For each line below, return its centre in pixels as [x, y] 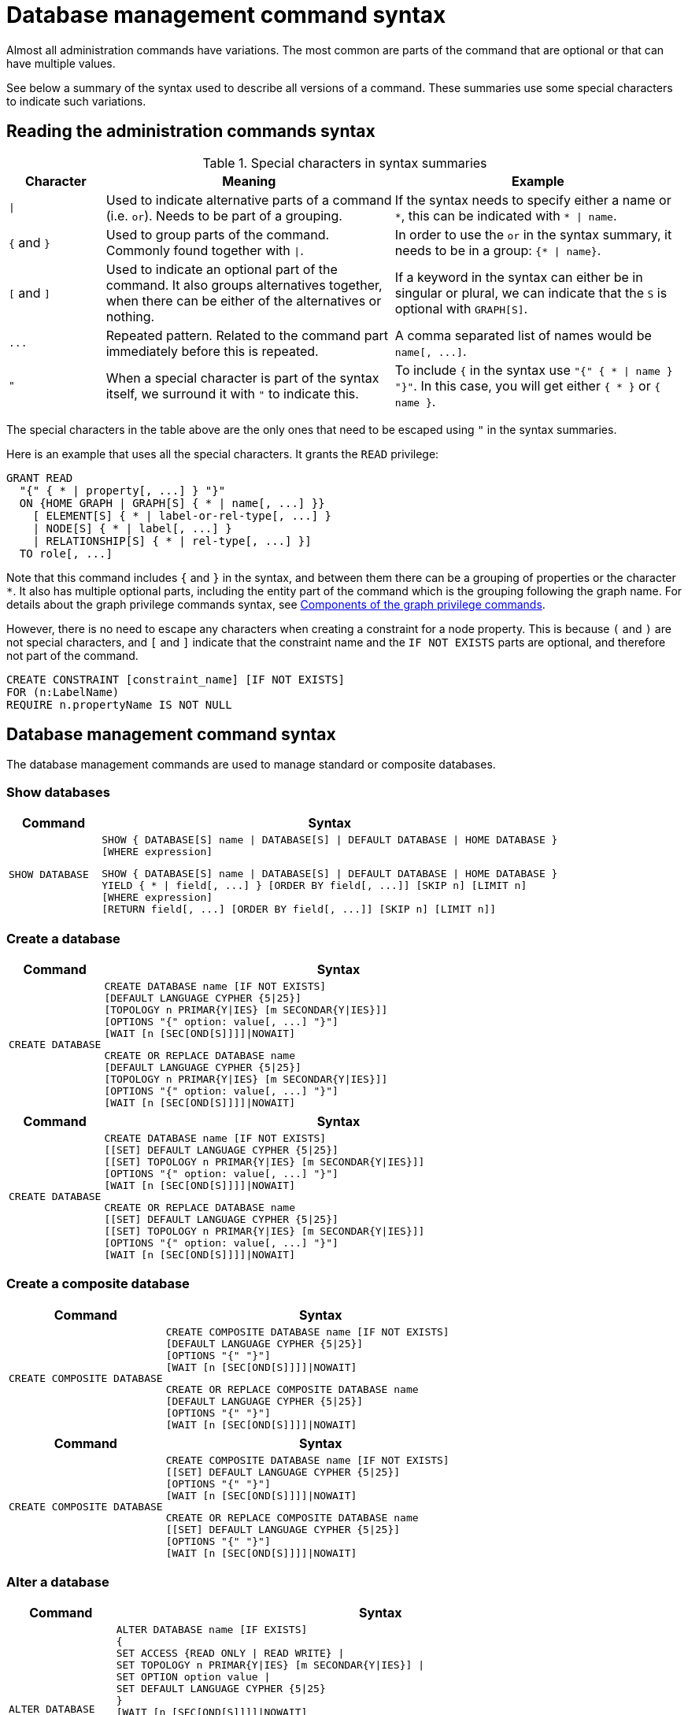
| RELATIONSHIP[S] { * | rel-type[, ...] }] [172, 541]
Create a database [63, 938]
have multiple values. [61, 63]
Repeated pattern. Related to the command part [247, 335]
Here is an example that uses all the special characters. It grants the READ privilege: [223, 454]
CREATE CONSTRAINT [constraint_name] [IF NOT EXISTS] [176, 679]
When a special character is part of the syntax [242, 378]
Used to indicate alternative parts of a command [249, 200]
